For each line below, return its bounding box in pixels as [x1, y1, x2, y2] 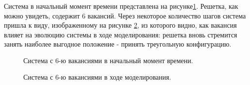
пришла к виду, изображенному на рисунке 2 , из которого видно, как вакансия [4, 20, 237, 30]
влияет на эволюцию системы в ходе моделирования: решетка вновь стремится [4, 29, 237, 39]
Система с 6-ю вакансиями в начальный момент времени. [23, 55, 193, 65]
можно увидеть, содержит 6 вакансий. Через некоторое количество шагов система [4, 10, 246, 20]
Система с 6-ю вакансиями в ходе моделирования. [23, 71, 171, 82]
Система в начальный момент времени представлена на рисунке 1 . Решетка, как [4, 1, 238, 11]
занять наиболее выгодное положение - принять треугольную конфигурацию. [4, 39, 232, 49]
